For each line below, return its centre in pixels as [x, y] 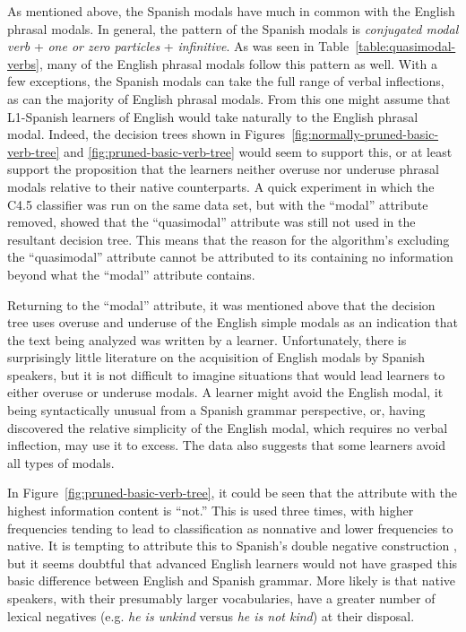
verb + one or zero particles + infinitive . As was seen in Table [178, 46]
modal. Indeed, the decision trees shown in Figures [147, 134]
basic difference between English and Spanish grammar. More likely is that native [231, 580]
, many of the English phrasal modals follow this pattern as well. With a [238, 63]
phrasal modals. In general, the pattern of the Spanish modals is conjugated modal [233, 28]
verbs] [23, 63]
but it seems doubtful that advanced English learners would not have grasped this [233, 563]
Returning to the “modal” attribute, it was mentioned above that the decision [221, 304]
